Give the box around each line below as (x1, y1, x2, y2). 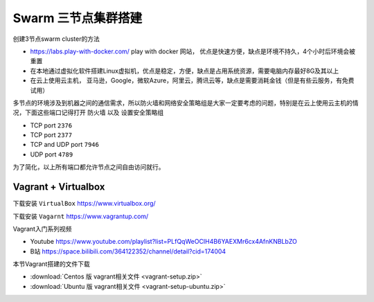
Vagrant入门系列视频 (12, 224, 72, 233)
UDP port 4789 (30, 150, 73, 159)
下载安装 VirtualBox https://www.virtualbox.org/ (12, 199, 156, 208)
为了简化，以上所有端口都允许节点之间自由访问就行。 (12, 163, 165, 171)
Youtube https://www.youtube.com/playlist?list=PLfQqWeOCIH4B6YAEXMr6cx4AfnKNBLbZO (30, 238, 297, 246)
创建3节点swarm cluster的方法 (12, 35, 100, 43)
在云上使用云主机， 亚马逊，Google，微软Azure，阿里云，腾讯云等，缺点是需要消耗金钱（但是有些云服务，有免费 (30, 76, 355, 85)
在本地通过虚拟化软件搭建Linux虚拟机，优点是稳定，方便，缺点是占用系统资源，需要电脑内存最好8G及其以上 (30, 66, 339, 75)
